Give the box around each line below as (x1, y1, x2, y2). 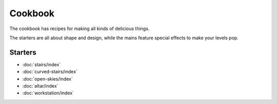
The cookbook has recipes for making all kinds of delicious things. (9, 25, 150, 32)
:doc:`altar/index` (22, 83, 58, 89)
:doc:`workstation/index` (22, 90, 74, 96)
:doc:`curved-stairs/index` (22, 69, 78, 75)
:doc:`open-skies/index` (22, 75, 73, 82)
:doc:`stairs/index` (22, 61, 61, 67)
